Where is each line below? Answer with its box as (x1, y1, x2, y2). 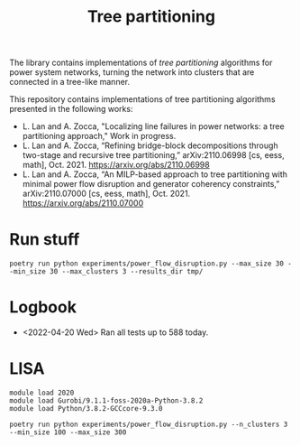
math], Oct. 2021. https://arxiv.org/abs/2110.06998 (22, 160, 210, 171)
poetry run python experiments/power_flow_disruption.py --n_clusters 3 (9, 420, 288, 429)
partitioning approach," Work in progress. (22, 131, 177, 142)
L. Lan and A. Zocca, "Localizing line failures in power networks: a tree (22, 121, 286, 132)
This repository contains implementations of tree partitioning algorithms (9, 94, 277, 105)
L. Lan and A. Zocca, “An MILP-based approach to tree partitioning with (22, 169, 288, 180)
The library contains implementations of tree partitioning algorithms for (9, 57, 273, 69)
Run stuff (9, 229, 80, 250)
